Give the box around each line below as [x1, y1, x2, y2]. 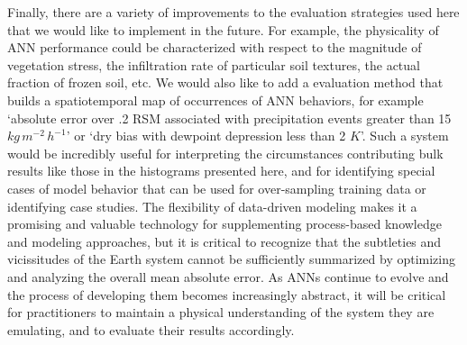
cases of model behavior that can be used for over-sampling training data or [7, 178, 426, 197]
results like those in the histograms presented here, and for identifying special [7, 161, 435, 180]
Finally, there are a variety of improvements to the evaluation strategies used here [7, 3, 460, 21]
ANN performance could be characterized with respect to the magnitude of [7, 38, 422, 57]
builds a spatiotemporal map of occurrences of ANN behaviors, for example [7, 90, 424, 109]
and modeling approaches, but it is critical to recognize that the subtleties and [7, 232, 442, 250]
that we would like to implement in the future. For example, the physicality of [7, 20, 439, 39]
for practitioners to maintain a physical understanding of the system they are [7, 303, 435, 322]
